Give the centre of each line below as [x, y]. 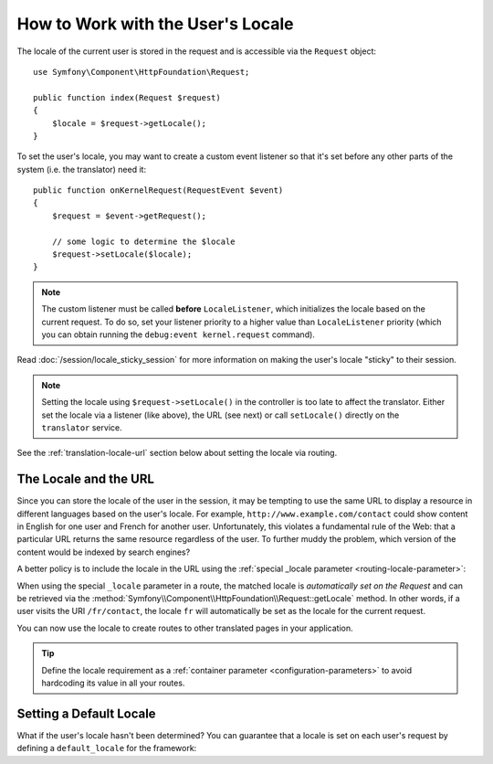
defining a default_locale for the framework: [107, 748]
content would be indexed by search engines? [104, 552]
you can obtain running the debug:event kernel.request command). [178, 334]
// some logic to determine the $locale [144, 241]
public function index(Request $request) [127, 97]
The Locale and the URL [86, 479]
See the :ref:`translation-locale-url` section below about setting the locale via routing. [177, 453]
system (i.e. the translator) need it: [81, 169]
